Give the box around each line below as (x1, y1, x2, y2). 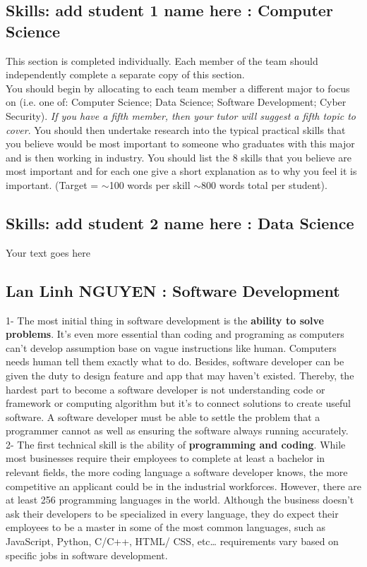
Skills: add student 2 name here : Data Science (6, 212, 354, 233)
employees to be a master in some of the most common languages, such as (6, 520, 326, 535)
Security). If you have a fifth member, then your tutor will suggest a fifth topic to (6, 108, 356, 123)
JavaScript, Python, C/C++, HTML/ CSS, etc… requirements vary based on (6, 534, 339, 549)
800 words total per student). (201, 177, 327, 192)
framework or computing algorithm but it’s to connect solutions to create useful (6, 396, 351, 410)
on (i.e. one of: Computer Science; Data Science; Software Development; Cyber (6, 94, 347, 109)
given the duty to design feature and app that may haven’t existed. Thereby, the (6, 367, 354, 382)
